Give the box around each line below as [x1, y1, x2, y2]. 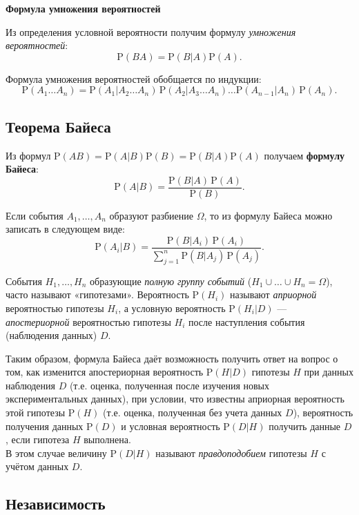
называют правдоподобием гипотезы [155, 445, 307, 460]
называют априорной [230, 287, 317, 302]
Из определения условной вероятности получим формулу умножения [6, 24, 296, 39]
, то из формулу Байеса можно [204, 208, 333, 222]
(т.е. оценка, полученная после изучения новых [69, 378, 270, 392]
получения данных [6, 418, 84, 433]
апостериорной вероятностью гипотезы [6, 314, 171, 329]
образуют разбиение [109, 208, 193, 222]
